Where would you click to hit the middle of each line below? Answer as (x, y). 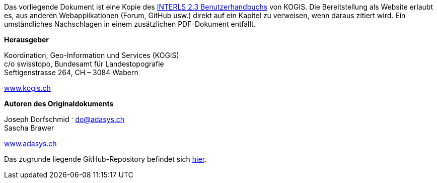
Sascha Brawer (29, 128)
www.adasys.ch (30, 143)
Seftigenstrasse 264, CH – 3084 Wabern (71, 72)
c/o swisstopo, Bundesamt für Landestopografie (84, 64)
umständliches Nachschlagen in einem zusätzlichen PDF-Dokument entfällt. (130, 24)
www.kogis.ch (27, 88)
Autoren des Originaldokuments (59, 104)
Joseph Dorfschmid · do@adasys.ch (64, 119)
